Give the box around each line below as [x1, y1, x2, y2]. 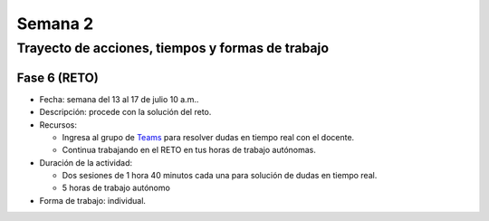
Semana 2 [16, 14, 94, 34]
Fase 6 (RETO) [16, 70, 99, 85]
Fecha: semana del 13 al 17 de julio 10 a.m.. [39, 93, 199, 104]
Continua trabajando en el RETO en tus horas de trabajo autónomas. [62, 145, 317, 156]
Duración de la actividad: [39, 157, 133, 168]
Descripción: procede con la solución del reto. [39, 107, 212, 118]
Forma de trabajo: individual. [39, 195, 147, 206]
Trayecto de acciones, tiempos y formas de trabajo [16, 40, 330, 56]
